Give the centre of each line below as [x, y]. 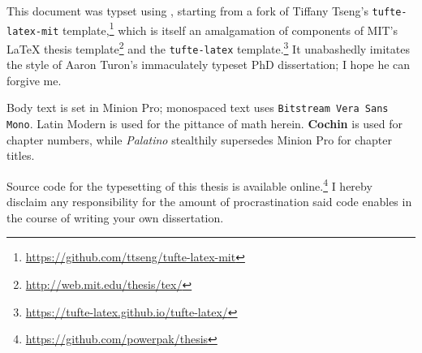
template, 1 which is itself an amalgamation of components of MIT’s [230, 28]
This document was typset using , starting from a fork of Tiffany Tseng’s [187, 11]
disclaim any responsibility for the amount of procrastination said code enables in [209, 202]
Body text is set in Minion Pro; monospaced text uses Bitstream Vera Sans [198, 108]
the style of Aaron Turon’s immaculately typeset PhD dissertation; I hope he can [209, 65]
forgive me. [34, 80]
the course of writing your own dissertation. [115, 217]
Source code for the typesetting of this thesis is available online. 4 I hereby [189, 184]
